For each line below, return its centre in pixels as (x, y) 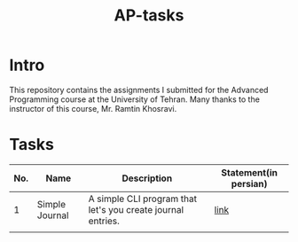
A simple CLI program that (143, 199)
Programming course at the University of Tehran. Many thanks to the (134, 99)
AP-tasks (149, 16)
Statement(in (249, 172)
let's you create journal (136, 209)
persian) (249, 183)
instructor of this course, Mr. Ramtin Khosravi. (93, 108)
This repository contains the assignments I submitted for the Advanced (139, 90)
